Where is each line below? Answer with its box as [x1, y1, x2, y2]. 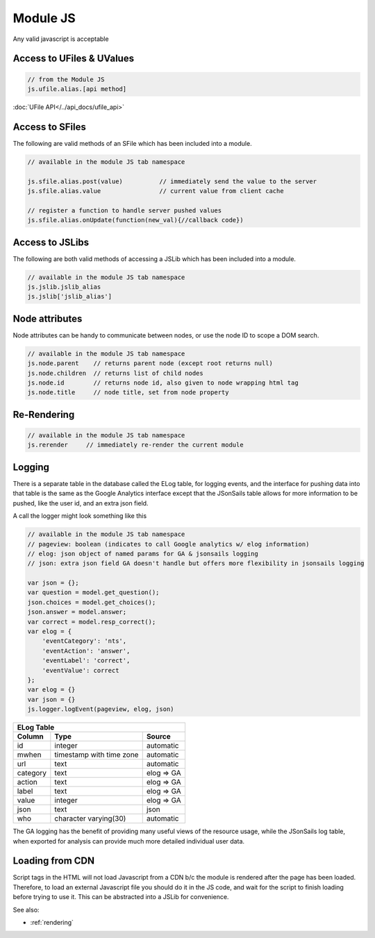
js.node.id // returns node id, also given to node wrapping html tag [27, 379, 299, 387]
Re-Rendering [12, 408, 75, 420]
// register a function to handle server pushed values [27, 206, 222, 215]
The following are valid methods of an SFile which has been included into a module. [12, 139, 253, 147]
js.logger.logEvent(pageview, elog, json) [27, 705, 174, 713]
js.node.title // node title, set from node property [27, 389, 229, 396]
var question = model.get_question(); [27, 589, 160, 596]
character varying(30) [54, 814, 126, 823]
